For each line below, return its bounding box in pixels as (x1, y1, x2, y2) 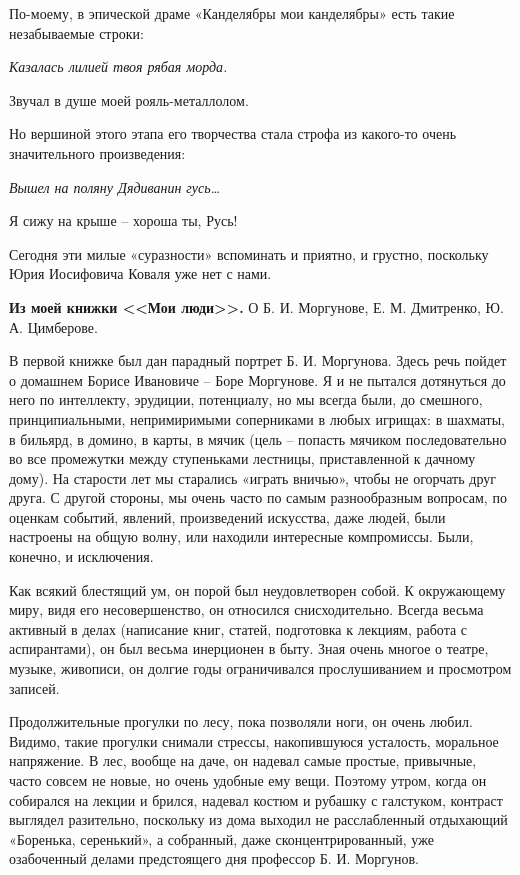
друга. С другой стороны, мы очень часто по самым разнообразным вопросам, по (9, 487, 507, 508)
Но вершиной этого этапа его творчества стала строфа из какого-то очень (9, 123, 457, 144)
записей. (9, 677, 60, 698)
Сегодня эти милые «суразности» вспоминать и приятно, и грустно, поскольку (9, 243, 489, 264)
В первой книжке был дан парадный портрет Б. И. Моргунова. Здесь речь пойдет (9, 350, 507, 371)
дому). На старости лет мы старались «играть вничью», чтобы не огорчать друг (9, 467, 496, 488)
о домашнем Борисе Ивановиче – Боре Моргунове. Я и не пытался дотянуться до (9, 369, 506, 390)
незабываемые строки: (9, 22, 144, 43)
